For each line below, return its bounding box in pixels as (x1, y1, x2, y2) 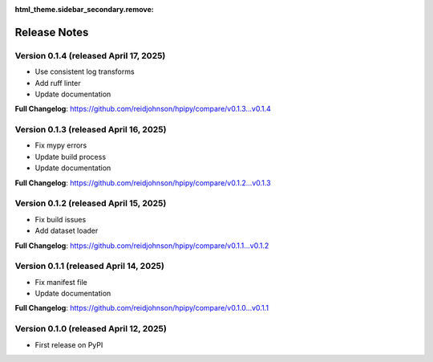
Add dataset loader (34, 226, 99, 236)
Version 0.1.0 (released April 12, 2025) (14, 323, 168, 335)
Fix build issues (34, 214, 87, 224)
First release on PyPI (34, 340, 103, 349)
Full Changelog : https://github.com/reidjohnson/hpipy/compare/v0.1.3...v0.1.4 (14, 104, 272, 114)
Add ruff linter (34, 78, 81, 87)
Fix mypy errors (34, 140, 87, 150)
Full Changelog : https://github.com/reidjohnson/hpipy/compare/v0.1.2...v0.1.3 (14, 177, 272, 188)
